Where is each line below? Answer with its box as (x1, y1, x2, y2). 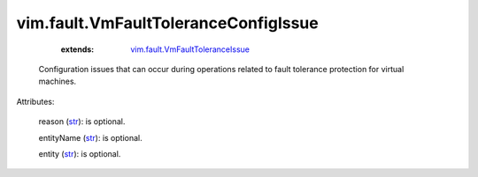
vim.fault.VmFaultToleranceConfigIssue (16, 13, 319, 33)
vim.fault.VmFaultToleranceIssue (130, 44, 250, 55)
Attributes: (16, 96, 55, 107)
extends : (60, 44, 95, 55)
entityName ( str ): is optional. (38, 132, 143, 143)
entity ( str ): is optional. (38, 148, 121, 159)
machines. (38, 76, 77, 87)
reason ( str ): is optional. (38, 116, 126, 127)
